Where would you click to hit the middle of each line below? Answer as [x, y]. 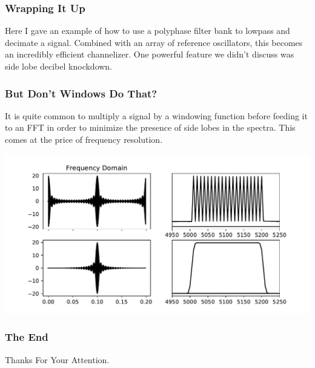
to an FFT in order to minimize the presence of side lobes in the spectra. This [150, 127]
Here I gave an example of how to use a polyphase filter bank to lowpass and [148, 31]
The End [27, 337]
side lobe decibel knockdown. [59, 66]
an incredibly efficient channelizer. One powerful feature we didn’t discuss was [150, 54]
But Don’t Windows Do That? [81, 93]
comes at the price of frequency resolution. [84, 139]
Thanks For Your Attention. [57, 359]
